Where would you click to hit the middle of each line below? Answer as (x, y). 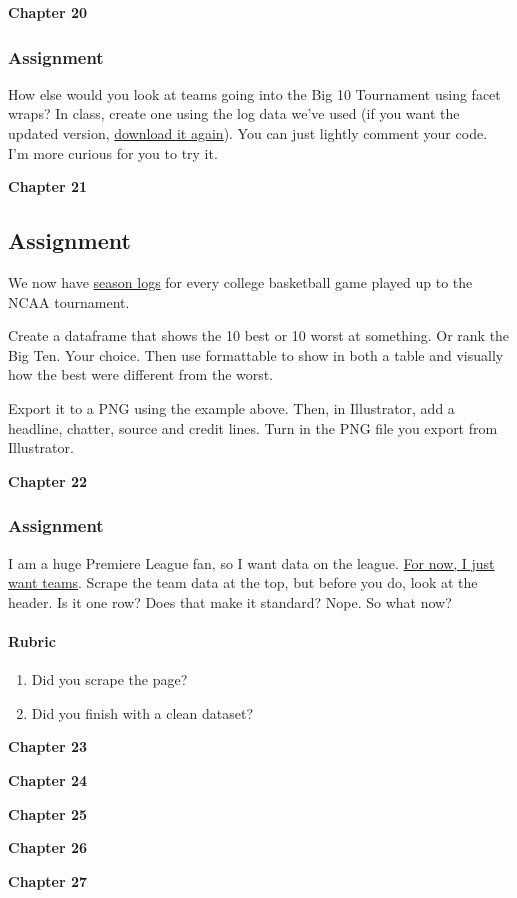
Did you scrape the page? (109, 679)
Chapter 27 (48, 880)
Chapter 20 (48, 12)
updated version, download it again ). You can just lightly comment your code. (248, 133)
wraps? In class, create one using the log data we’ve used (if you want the (234, 113)
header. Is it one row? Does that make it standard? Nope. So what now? (230, 601)
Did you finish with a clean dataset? (142, 712)
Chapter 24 (48, 779)
